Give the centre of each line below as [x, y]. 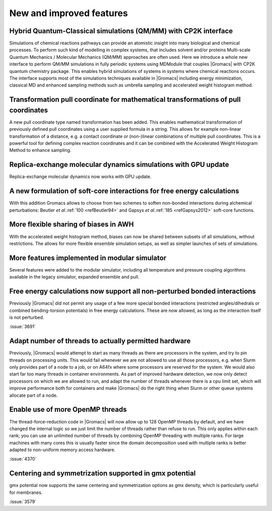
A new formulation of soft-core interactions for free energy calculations [124, 191]
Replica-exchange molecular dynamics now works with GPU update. [80, 177]
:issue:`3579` [23, 502]
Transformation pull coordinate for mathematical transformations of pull [125, 100]
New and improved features [69, 13]
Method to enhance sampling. [40, 150]
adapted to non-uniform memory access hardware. [62, 450]
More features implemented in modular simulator [88, 258]
